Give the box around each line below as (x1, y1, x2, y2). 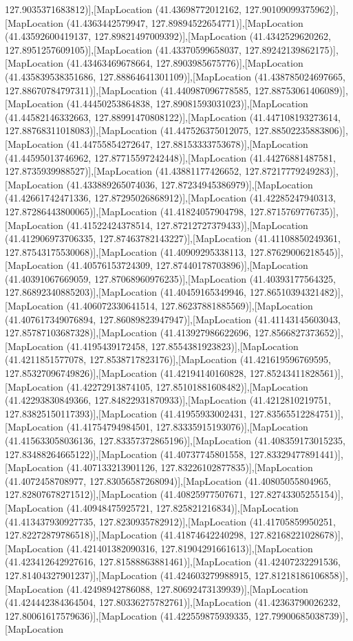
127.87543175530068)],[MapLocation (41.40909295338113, (5, 244, 247, 259)
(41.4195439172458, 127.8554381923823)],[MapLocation (66, 338, 299, 353)
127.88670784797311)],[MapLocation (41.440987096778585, (5, 83, 252, 97)
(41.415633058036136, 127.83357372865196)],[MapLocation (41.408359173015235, (5, 433, 345, 447)
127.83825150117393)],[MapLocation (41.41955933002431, (5, 406, 247, 420)
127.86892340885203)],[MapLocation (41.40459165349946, (5, 285, 247, 299)
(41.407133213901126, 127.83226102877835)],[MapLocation (66, 460, 313, 475)
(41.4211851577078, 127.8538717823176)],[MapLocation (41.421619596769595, (5, 352, 331, 367)
